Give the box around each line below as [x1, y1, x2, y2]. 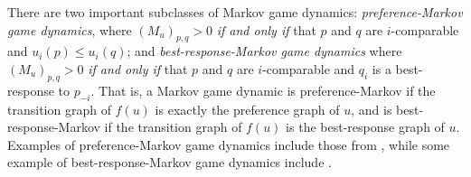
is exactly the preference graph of [155, 99, 340, 118]
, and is [351, 99, 392, 118]
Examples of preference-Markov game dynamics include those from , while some [7, 135, 450, 154]
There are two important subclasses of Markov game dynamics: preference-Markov [7, 3, 463, 21]
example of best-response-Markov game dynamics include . [7, 153, 332, 172]
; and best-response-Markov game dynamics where [127, 42, 402, 61]
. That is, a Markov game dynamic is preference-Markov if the [90, 80, 436, 99]
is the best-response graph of [286, 117, 445, 136]
